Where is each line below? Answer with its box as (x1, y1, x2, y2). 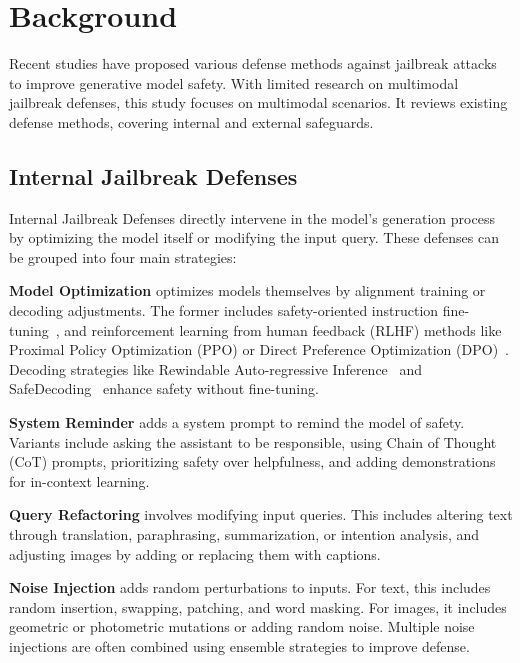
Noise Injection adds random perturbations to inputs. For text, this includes (9, 577, 491, 598)
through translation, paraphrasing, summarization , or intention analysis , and (9, 524, 480, 545)
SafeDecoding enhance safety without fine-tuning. (9, 378, 319, 399)
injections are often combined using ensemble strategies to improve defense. (9, 635, 470, 656)
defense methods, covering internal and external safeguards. (9, 111, 374, 132)
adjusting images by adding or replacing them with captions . (9, 543, 381, 564)
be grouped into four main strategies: (9, 246, 237, 267)
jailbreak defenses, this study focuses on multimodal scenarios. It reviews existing (9, 92, 508, 113)
